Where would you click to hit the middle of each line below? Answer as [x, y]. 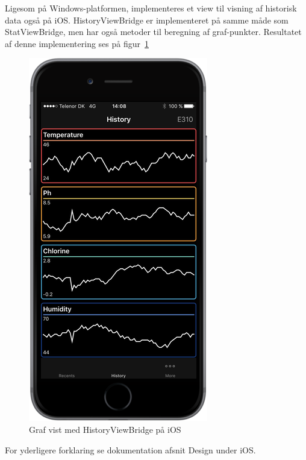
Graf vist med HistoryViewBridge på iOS [105, 429]
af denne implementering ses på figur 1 [77, 43]
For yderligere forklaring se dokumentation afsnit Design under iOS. [130, 449]
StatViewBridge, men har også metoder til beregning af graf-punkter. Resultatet [153, 32]
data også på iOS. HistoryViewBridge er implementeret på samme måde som [147, 20]
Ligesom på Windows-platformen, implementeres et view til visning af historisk [151, 8]
